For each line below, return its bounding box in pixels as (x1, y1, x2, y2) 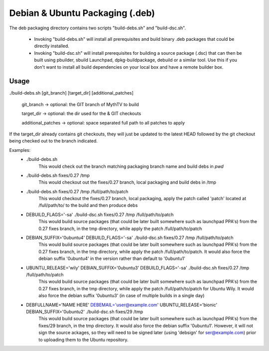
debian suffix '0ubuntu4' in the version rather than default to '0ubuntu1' (38, 255, 185, 261)
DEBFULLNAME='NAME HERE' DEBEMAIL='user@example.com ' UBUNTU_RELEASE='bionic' (26, 302, 218, 308)
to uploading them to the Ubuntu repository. (38, 337, 129, 343)
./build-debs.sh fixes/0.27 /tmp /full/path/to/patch (26, 188, 129, 194)
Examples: (9, 147, 31, 153)
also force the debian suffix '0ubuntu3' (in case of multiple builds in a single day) (38, 293, 205, 299)
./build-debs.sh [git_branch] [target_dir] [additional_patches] (9, 90, 134, 96)
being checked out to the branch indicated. (9, 138, 98, 144)
